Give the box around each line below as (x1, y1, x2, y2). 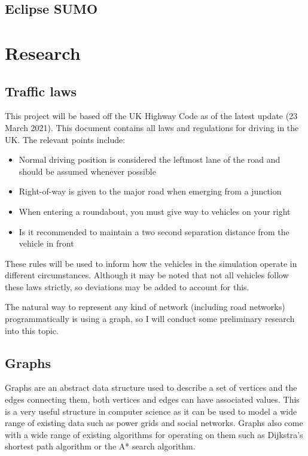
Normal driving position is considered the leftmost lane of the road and (19, 153, 280, 166)
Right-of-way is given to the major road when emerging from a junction (19, 185, 282, 197)
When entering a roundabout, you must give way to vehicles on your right (19, 205, 291, 217)
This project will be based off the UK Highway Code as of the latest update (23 (5, 110, 298, 122)
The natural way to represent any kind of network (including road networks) (5, 300, 285, 313)
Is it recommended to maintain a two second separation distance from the (19, 225, 289, 238)
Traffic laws (5, 81, 77, 100)
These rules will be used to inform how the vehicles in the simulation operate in (5, 257, 297, 269)
